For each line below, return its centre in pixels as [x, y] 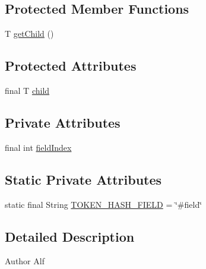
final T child [27, 90]
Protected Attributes [71, 66]
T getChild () [29, 34]
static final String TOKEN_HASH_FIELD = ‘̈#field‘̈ [104, 204]
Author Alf [25, 261]
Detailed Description [70, 236]
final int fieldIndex [38, 147]
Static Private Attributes [83, 179]
